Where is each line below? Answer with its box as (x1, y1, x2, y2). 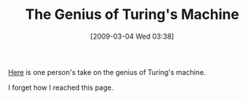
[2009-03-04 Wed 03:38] (90, 31, 175, 41)
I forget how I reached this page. (8, 83, 114, 92)
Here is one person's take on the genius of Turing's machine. (8, 67, 206, 76)
